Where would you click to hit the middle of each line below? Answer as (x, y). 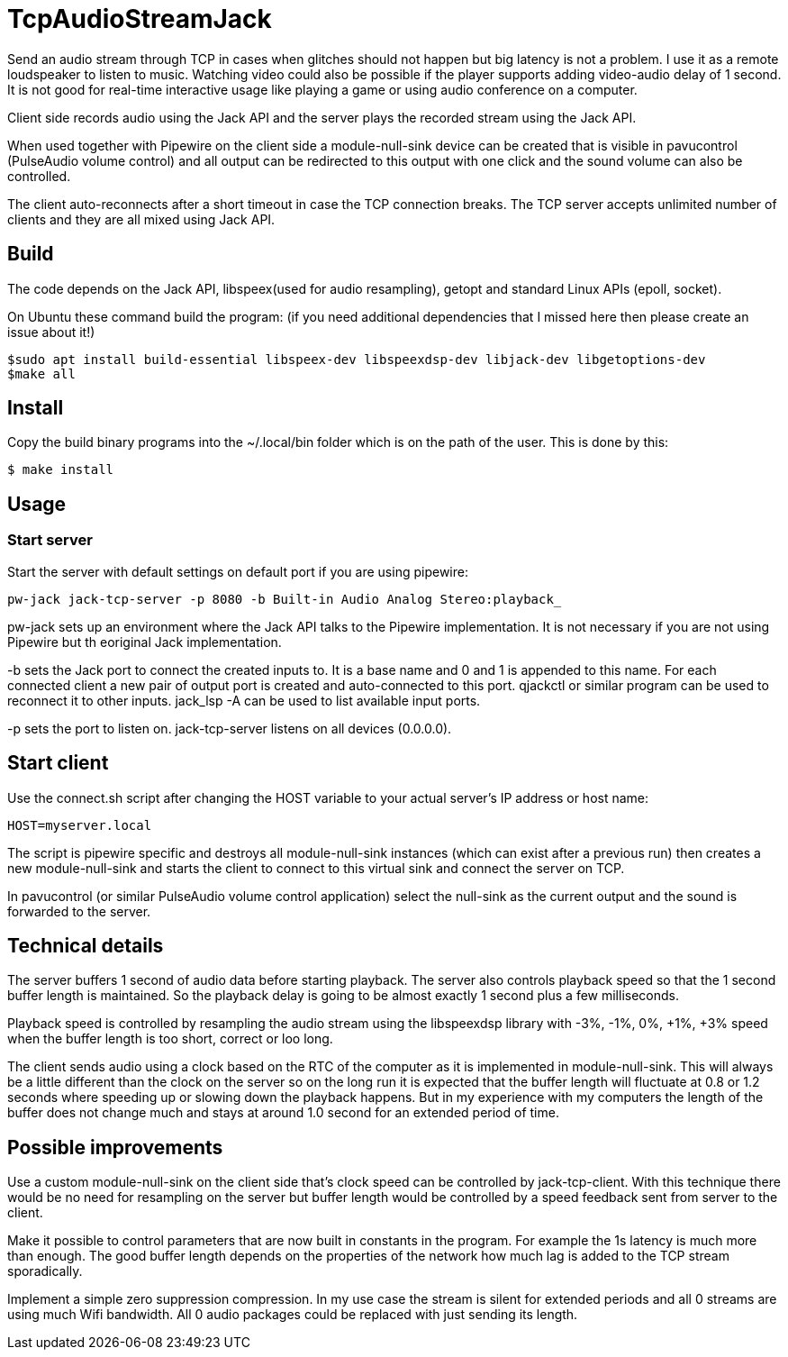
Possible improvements (115, 1147)
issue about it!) (51, 332)
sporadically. (45, 1271)
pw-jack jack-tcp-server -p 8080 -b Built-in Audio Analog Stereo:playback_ (285, 599)
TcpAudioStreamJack (140, 19)
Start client (58, 763)
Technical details (86, 945)
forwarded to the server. (79, 911)
